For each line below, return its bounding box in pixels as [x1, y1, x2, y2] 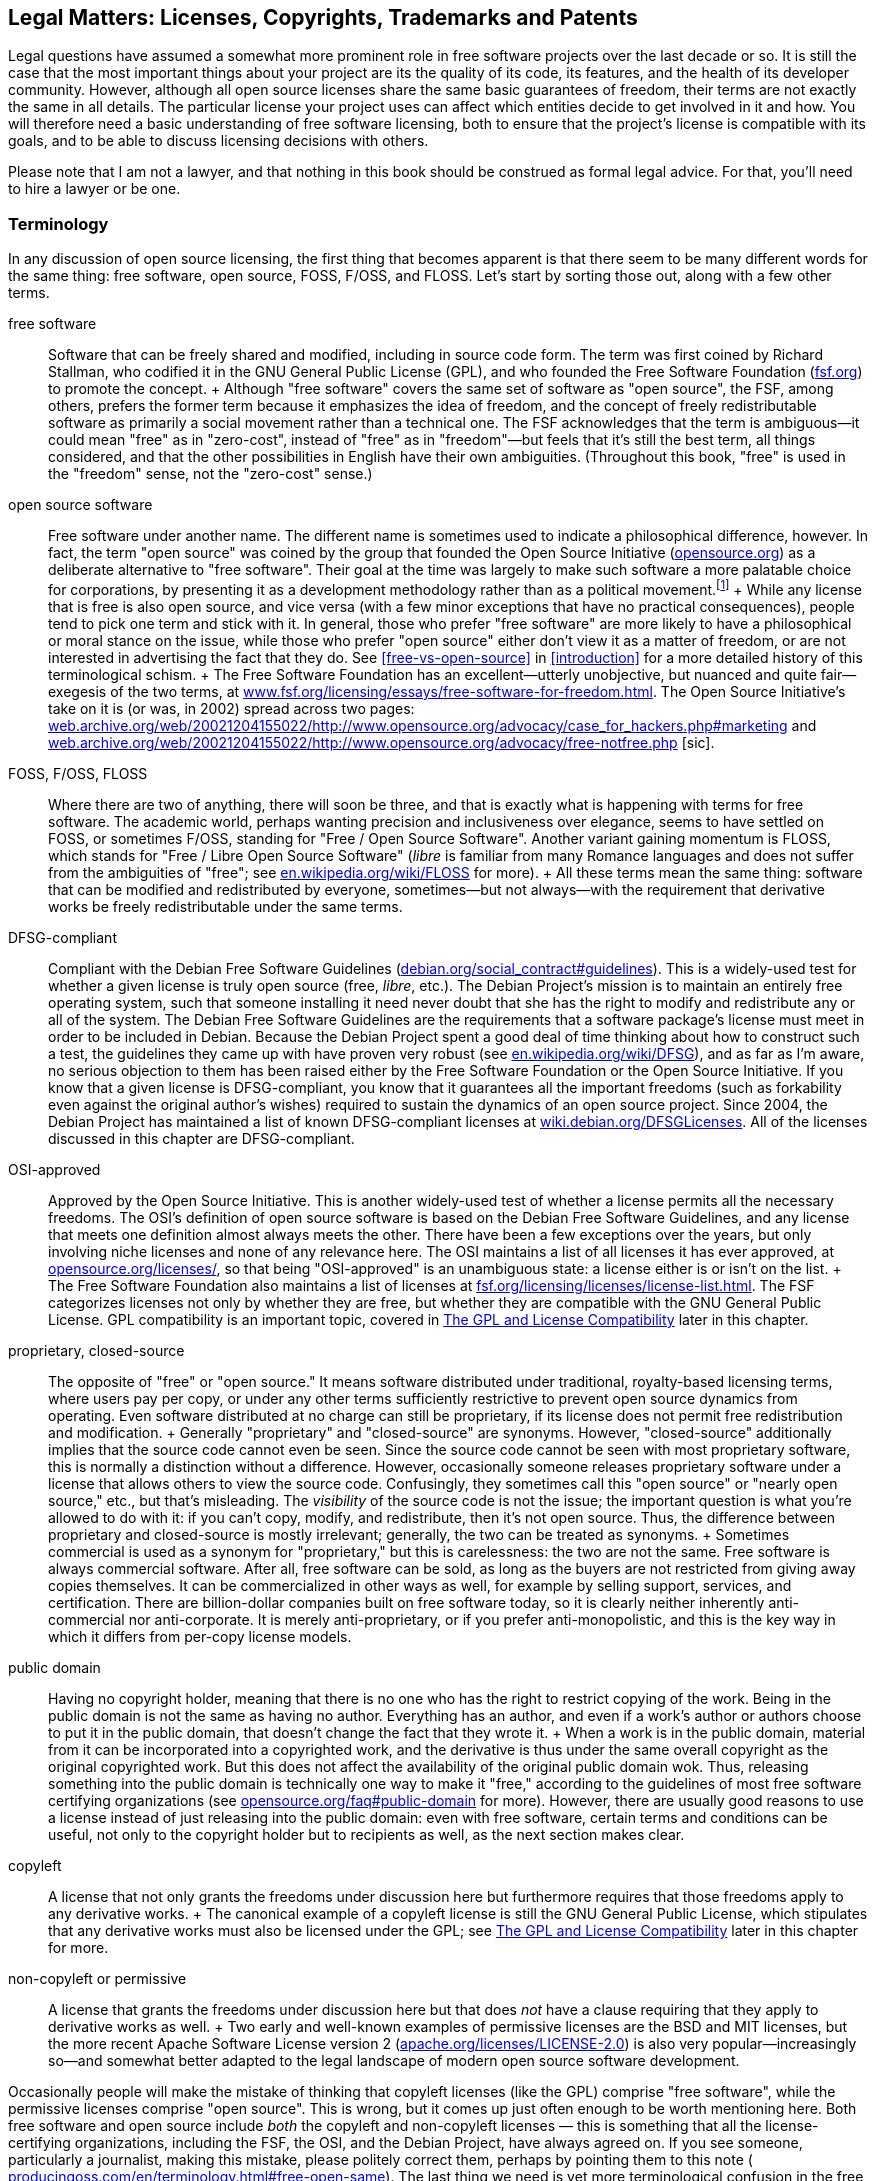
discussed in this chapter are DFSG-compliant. [48, 1129, 355, 1147]
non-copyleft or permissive [8, 1969, 187, 1987]
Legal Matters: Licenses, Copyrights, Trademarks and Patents [8, 5, 638, 30]
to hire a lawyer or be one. [8, 180, 181, 198]
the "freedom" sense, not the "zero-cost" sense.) [48, 465, 373, 483]
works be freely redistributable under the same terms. [48, 897, 403, 915]
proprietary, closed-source [8, 1341, 185, 1359]
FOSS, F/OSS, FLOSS [8, 764, 148, 782]
